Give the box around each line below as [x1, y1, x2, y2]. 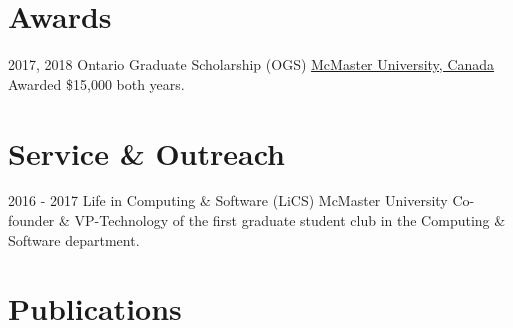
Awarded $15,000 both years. [8, 73, 185, 94]
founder [8, 210, 55, 231]
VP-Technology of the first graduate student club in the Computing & [74, 210, 506, 231]
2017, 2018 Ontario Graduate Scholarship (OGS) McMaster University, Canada [8, 54, 495, 75]
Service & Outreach [8, 132, 285, 173]
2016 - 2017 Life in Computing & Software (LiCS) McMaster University [8, 190, 448, 211]
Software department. [8, 229, 140, 250]
